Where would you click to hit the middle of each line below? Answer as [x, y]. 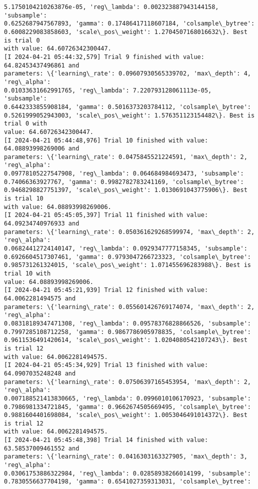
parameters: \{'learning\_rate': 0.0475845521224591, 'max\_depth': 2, [126, 157]
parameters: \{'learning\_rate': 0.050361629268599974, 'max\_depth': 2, [129, 232]
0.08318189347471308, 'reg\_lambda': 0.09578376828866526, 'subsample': [127, 323]
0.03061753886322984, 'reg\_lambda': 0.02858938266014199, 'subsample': [127, 473]
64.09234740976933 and [42, 224]
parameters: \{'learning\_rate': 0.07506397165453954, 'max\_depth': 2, [127, 382]
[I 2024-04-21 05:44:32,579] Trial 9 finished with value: [104, 57]
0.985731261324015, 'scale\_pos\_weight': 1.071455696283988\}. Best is [127, 265]
